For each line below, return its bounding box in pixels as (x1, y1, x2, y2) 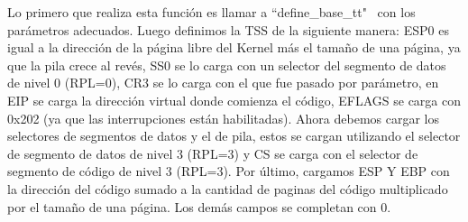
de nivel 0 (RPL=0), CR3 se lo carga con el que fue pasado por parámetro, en (7, 73, 439, 92)
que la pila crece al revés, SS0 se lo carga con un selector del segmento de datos (7, 55, 446, 74)
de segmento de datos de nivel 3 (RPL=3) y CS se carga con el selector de (7, 143, 418, 162)
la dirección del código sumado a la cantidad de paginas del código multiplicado (7, 179, 448, 198)
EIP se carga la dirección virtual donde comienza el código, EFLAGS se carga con (7, 90, 462, 109)
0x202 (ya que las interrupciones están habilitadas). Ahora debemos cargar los (7, 108, 439, 127)
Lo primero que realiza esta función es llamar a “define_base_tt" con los (7, 3, 416, 21)
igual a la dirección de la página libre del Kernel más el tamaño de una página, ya (7, 38, 461, 57)
